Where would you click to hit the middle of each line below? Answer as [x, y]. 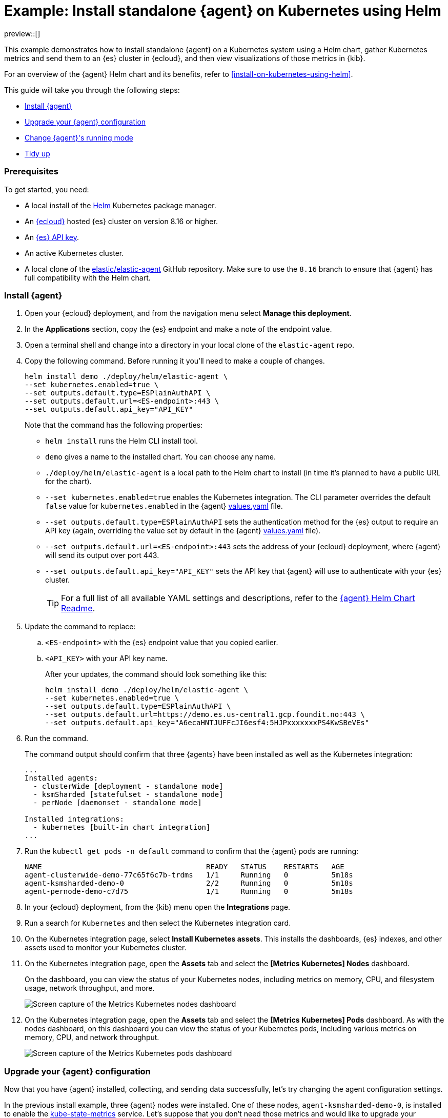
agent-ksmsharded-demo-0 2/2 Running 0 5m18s [189, 883]
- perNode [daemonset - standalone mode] [117, 803]
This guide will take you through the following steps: [92, 90]
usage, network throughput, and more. [90, 988]
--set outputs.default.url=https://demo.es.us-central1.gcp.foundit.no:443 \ [205, 715]
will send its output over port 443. [102, 555]
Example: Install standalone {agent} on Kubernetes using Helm [223, 11]
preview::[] [22, 33]
